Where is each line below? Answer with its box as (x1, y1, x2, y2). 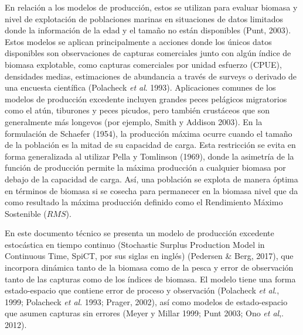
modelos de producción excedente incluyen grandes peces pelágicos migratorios (5, 92, 287, 105)
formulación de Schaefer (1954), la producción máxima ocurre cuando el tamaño (5, 127, 292, 139)
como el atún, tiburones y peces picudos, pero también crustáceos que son (5, 104, 270, 116)
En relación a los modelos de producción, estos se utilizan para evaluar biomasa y (5, 1, 298, 13)
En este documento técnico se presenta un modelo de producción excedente (5, 227, 274, 239)
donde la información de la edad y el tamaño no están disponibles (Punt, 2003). (5, 24, 291, 36)
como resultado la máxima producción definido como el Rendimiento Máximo (5, 196, 283, 208)
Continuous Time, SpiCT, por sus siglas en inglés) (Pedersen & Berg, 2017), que (5, 250, 294, 262)
